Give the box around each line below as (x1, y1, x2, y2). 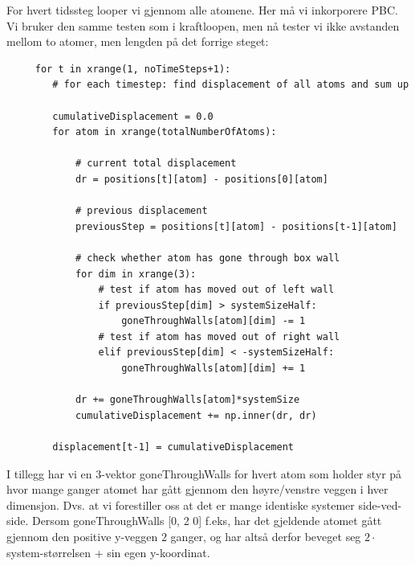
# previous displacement (75, 205, 208, 217)
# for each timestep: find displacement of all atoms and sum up (52, 79, 409, 91)
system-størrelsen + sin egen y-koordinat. (6, 543, 210, 560)
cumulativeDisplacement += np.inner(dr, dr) (75, 409, 317, 421)
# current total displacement (75, 158, 237, 170)
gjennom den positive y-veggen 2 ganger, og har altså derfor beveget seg (6, 528, 361, 544)
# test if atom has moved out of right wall (98, 330, 340, 342)
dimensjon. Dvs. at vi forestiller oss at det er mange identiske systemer (6, 496, 355, 513)
